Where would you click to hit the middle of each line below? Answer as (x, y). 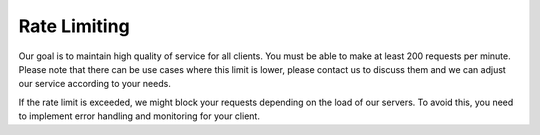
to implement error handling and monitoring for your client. (139, 116)
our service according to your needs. (95, 84)
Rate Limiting (74, 26)
